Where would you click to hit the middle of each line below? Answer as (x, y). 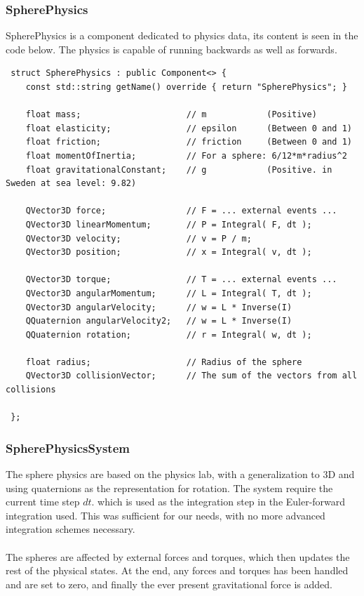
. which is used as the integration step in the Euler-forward (218, 502)
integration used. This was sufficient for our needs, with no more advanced (166, 515)
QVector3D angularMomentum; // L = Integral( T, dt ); (169, 293)
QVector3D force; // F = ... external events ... (181, 211)
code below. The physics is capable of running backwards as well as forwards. (171, 49)
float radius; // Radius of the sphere (164, 362)
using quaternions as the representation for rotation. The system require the (169, 488)
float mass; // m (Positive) (171, 115)
